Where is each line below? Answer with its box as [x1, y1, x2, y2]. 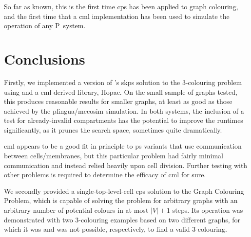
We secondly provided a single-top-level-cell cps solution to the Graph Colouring [4, 186, 244, 196]
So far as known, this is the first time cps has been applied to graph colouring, [4, 1, 238, 11]
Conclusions [4, 49, 85, 68]
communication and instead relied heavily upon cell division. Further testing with [4, 160, 248, 170]
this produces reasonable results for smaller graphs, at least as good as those [4, 96, 232, 106]
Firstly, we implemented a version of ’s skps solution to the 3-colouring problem [4, 77, 242, 87]
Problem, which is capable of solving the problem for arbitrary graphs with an [4, 195, 238, 205]
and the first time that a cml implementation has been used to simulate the [4, 11, 230, 21]
